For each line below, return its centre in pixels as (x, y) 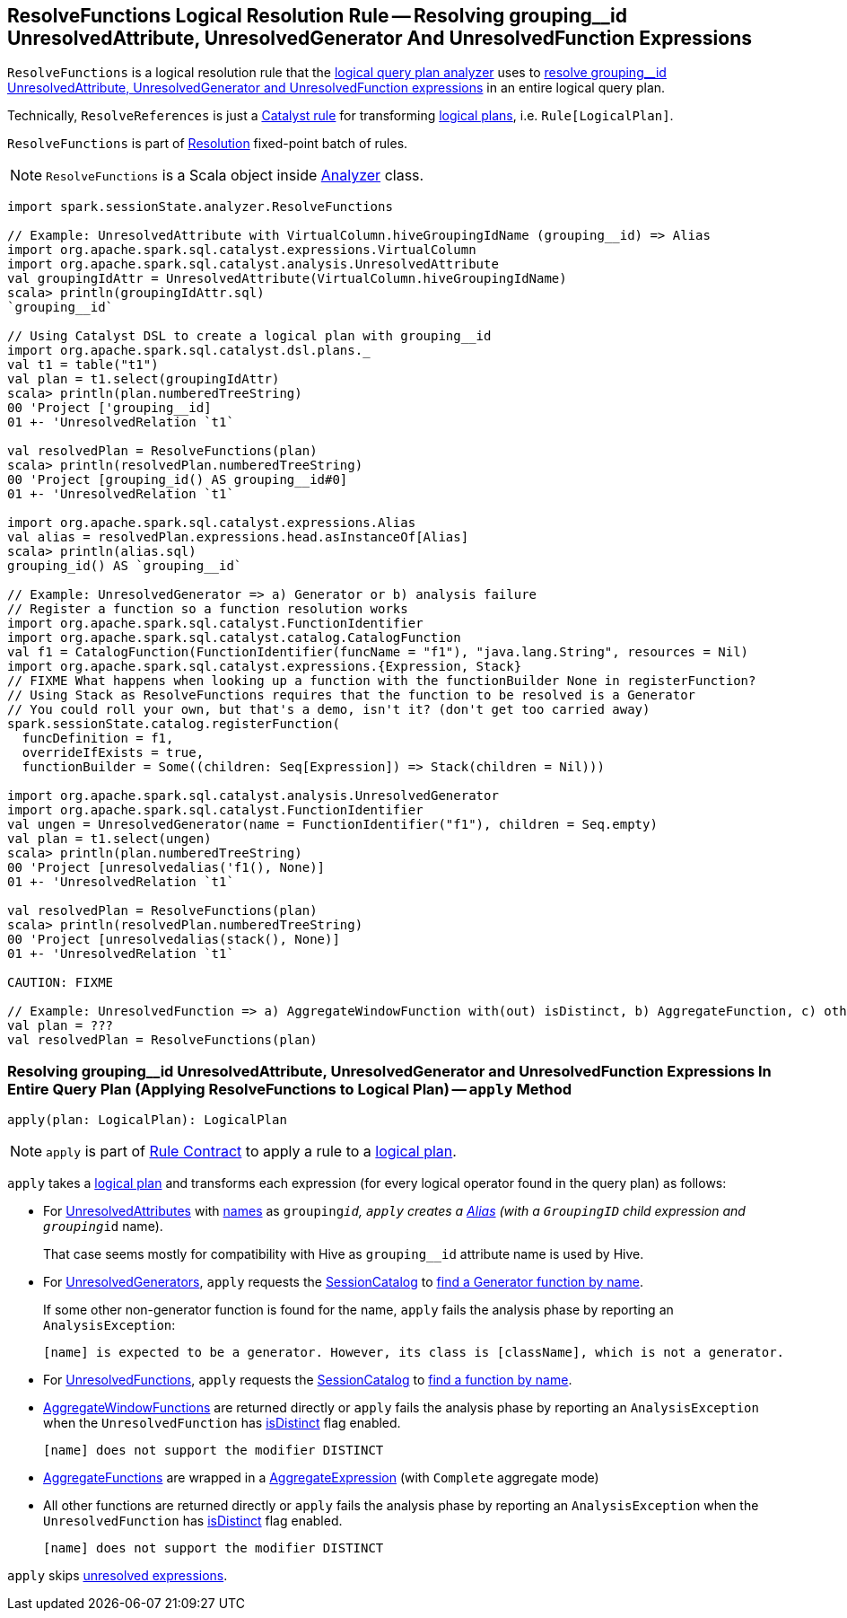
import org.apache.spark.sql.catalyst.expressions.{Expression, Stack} (265, 667)
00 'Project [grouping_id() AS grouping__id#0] (178, 480)
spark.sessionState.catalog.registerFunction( (174, 724)
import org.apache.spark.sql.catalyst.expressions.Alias (212, 523)
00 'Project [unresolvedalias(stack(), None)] (174, 940)
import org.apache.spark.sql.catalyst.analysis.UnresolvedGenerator (253, 796)
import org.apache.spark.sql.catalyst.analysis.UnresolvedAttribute (253, 264)
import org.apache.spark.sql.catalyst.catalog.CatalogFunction (234, 638)
